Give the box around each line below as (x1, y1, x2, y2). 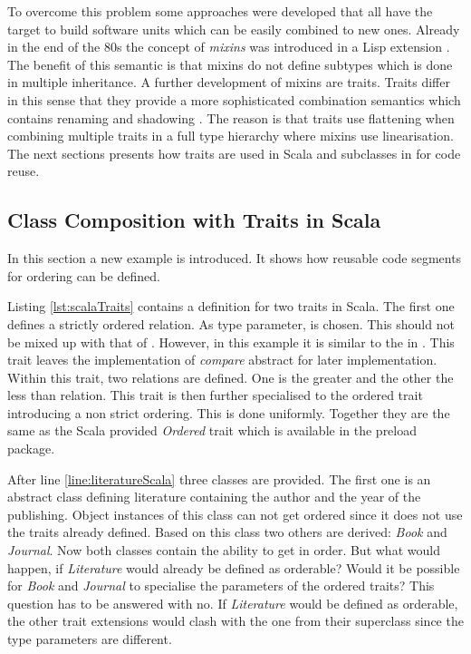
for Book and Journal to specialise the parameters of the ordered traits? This (7, 576, 435, 595)
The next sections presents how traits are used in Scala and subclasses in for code (7, 143, 461, 162)
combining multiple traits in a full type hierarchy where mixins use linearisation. (7, 126, 454, 145)
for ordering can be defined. (7, 266, 160, 285)
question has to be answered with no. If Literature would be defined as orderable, (7, 593, 458, 612)
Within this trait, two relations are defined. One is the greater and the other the (7, 367, 454, 386)
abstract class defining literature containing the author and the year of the (7, 487, 421, 506)
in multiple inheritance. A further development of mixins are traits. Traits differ (7, 73, 450, 92)
